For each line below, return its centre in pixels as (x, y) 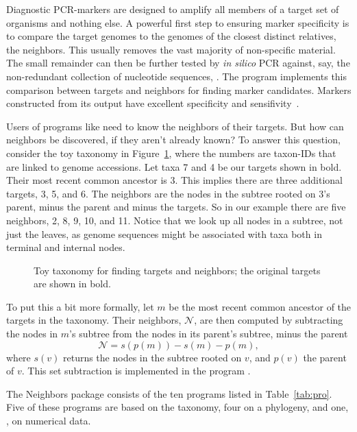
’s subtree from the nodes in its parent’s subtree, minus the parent (209, 334)
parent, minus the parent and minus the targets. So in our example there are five (176, 207)
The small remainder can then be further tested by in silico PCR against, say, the (178, 63)
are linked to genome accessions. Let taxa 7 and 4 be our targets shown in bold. (174, 166)
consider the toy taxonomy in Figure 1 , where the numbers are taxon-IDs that (171, 153)
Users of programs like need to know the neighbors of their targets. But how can (175, 126)
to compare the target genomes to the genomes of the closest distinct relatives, (171, 36)
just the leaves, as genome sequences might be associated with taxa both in (164, 233)
